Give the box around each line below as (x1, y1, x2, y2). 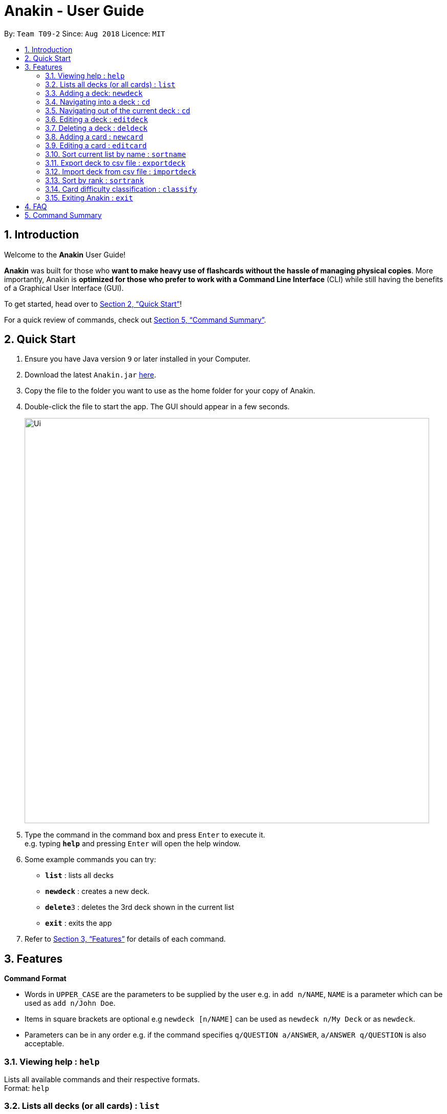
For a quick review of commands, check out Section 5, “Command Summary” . (4, 315, 266, 324)
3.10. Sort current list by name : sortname (45, 149, 186, 158)
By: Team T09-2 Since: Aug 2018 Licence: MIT (4, 29, 165, 38)
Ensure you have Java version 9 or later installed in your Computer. (25, 354, 250, 364)
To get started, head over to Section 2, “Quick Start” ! (4, 299, 182, 308)
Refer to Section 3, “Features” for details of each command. (25, 934, 226, 944)
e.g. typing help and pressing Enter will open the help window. (25, 839, 241, 848)
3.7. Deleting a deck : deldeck (45, 123, 148, 132)
